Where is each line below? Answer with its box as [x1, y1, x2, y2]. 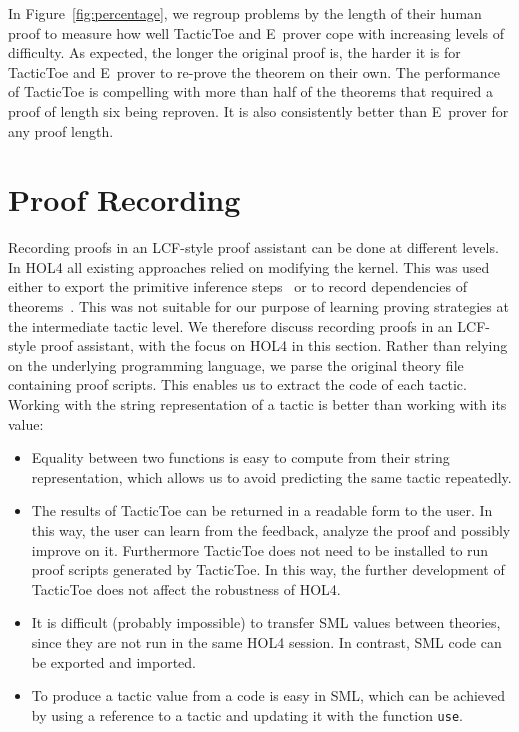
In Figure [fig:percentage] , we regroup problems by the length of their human [8, 3, 482, 23]
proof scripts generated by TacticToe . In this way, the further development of [31, 559, 505, 580]
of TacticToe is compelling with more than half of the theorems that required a [8, 81, 493, 102]
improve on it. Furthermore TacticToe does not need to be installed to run [31, 539, 489, 560]
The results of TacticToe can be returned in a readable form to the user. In [31, 500, 493, 521]
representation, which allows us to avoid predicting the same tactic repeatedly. [31, 466, 512, 487]
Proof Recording [8, 179, 241, 220]
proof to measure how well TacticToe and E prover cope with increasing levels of [8, 22, 505, 43]
